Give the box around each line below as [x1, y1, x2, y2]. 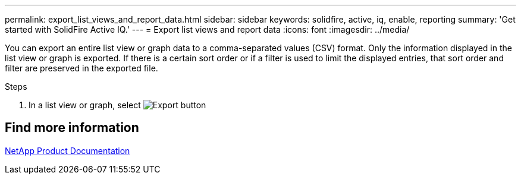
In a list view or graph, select [29, 100, 141, 110]
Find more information [5, 120, 139, 136]
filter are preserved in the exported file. [5, 63, 158, 73]
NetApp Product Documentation [5, 145, 130, 156]
